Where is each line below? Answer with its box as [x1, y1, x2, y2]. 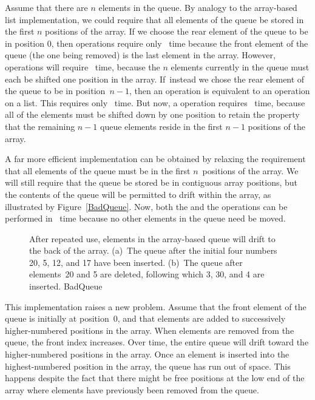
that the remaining [5, 120, 75, 132]
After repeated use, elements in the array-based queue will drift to [29, 232, 276, 245]
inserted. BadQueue [29, 280, 103, 293]
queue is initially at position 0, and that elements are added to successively [5, 312, 286, 325]
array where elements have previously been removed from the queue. [5, 383, 259, 396]
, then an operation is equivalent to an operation [129, 84, 310, 97]
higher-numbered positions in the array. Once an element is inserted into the [5, 348, 290, 361]
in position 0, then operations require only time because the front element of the [5, 36, 308, 49]
